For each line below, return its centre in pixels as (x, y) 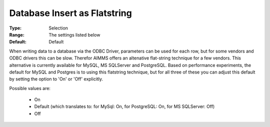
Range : (17, 34)
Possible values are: (30, 88)
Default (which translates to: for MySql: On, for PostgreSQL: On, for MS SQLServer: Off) (124, 106)
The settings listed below (74, 34)
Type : (15, 28)
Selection (58, 28)
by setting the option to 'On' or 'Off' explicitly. (56, 79)
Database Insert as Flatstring (70, 13)
